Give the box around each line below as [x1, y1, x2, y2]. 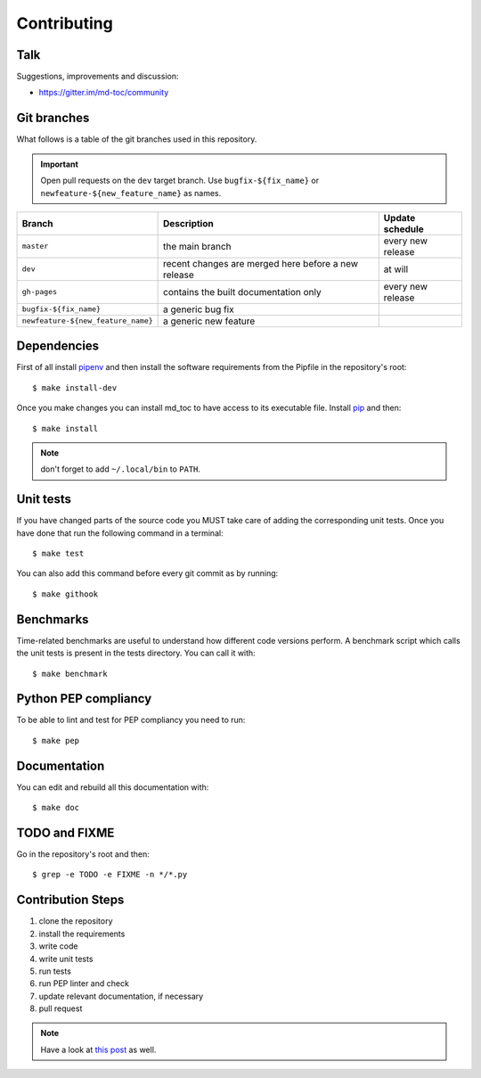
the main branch [163, 240, 232, 252]
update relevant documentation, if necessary [38, 991, 204, 1001]
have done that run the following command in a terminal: [16, 527, 224, 539]
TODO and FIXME [16, 825, 115, 840]
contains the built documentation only [163, 285, 322, 298]
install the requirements [38, 928, 126, 939]
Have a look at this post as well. [40, 1044, 157, 1055]
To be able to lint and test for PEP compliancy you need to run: [16, 714, 246, 726]
